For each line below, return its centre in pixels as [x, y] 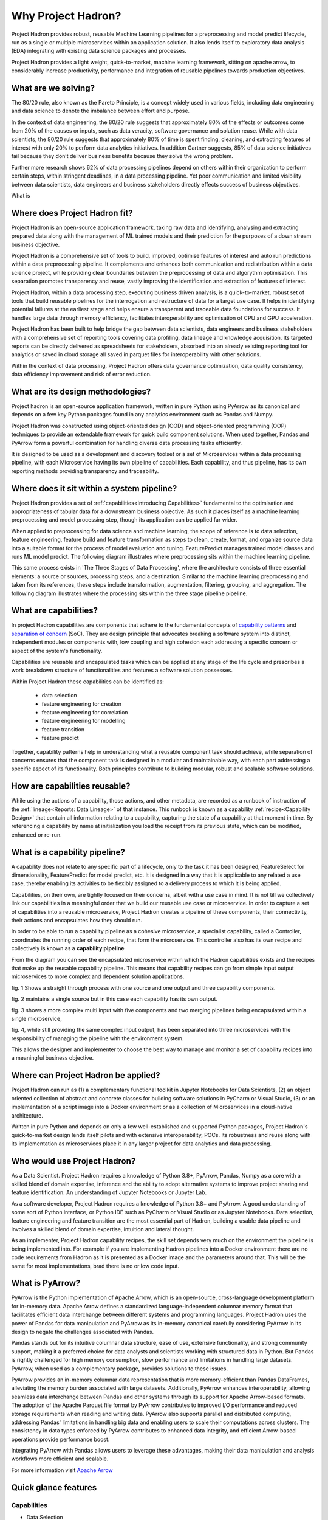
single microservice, [36, 1018]
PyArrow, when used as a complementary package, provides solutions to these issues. [119, 1369]
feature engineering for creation [81, 704]
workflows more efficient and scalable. [60, 1459]
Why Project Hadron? [66, 16]
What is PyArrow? [46, 1283]
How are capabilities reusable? [71, 786]
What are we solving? [53, 88]
